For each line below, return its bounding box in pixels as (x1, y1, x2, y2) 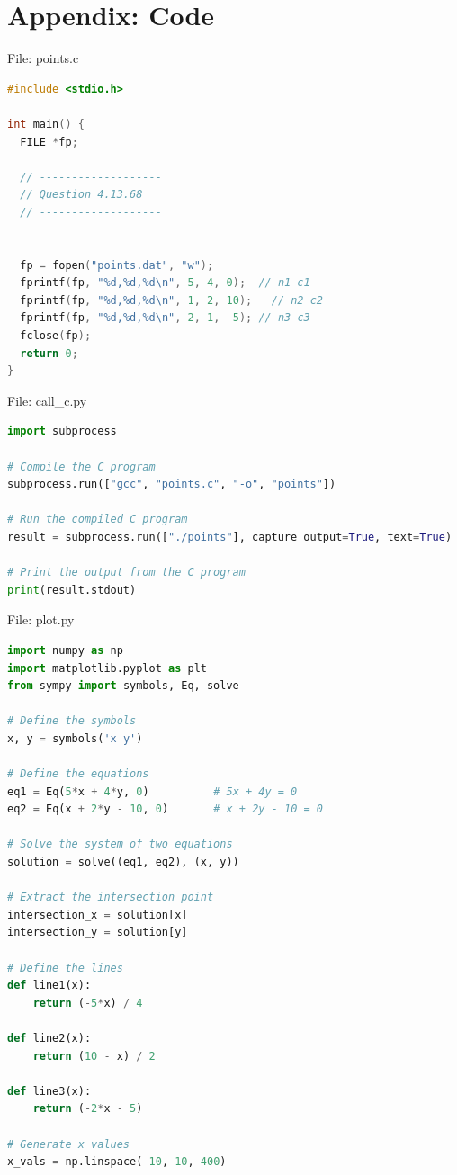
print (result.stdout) (7, 583, 137, 596)
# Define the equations (7, 767, 149, 781)
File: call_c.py (7, 390, 87, 409)
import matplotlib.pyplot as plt (7, 661, 207, 675)
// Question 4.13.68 (20, 188, 143, 202)
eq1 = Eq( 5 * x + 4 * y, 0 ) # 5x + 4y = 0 (7, 785, 298, 798)
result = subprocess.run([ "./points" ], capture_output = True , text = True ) (7, 530, 453, 543)
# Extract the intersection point (7, 891, 214, 904)
